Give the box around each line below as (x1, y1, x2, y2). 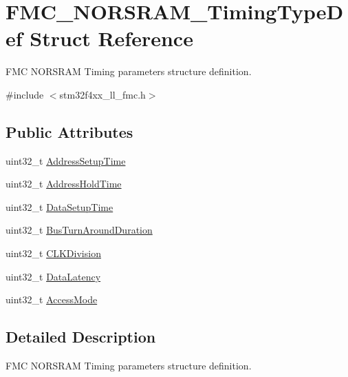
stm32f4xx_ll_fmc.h (59, 87, 146, 101)
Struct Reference (30, 24, 193, 52)
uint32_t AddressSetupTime (6, 153, 126, 167)
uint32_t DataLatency (6, 269, 101, 283)
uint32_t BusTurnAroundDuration (6, 223, 153, 237)
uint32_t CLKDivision (6, 246, 101, 261)
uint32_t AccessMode (6, 292, 98, 307)
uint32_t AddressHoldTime (6, 176, 122, 191)
